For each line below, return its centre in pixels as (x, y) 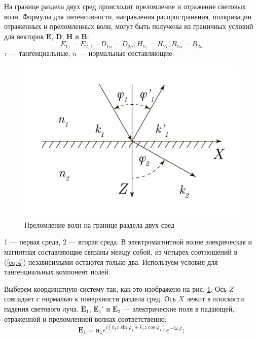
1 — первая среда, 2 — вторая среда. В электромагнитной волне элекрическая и (128, 242)
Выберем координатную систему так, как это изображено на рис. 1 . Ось (115, 288)
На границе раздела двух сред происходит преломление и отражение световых (125, 6)
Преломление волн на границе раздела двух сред (100, 224)
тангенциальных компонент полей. (57, 272)
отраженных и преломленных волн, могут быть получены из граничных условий (129, 26)
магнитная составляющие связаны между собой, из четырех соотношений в (121, 251)
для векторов (24, 36)
